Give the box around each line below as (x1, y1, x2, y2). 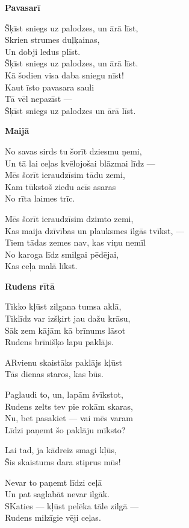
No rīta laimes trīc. (5, 192, 75, 205)
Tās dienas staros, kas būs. (5, 367, 104, 380)
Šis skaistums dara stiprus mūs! (5, 456, 121, 468)
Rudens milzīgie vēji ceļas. (5, 511, 101, 524)
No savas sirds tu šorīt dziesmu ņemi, (5, 144, 142, 157)
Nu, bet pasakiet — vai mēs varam (5, 412, 133, 424)
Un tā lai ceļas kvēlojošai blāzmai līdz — (5, 156, 155, 169)
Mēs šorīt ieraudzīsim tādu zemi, (5, 168, 125, 181)
